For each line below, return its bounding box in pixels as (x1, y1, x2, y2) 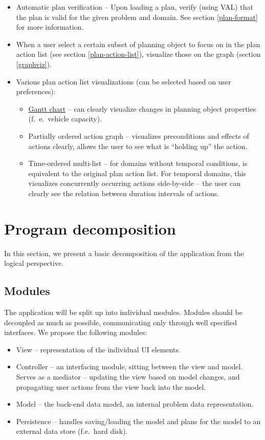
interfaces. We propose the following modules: (4, 327, 147, 338)
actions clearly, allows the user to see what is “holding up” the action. (28, 140, 248, 151)
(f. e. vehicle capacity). (28, 113, 102, 124)
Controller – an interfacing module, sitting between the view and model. (16, 361, 243, 372)
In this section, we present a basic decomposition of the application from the (4, 247, 244, 258)
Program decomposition (4, 218, 176, 239)
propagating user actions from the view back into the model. (16, 381, 206, 392)
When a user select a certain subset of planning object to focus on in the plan (16, 38, 260, 49)
